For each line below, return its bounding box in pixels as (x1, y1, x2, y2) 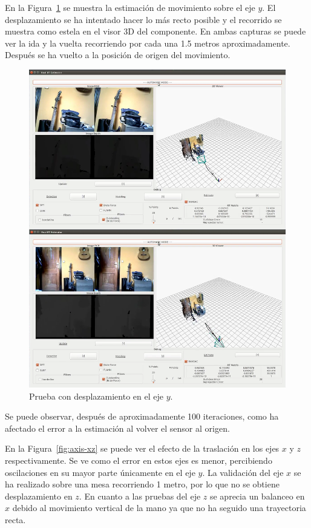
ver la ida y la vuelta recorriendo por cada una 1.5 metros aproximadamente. (5, 36, 290, 49)
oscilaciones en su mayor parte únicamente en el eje (5, 466, 195, 478)
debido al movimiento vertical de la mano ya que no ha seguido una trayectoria (12, 501, 306, 514)
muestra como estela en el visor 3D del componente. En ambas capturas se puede (5, 25, 306, 38)
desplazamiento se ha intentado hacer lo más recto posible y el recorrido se (5, 13, 282, 25)
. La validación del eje (202, 466, 284, 478)
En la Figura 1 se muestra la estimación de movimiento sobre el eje (5, 1, 255, 13)
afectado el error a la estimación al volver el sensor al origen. (5, 421, 230, 434)
